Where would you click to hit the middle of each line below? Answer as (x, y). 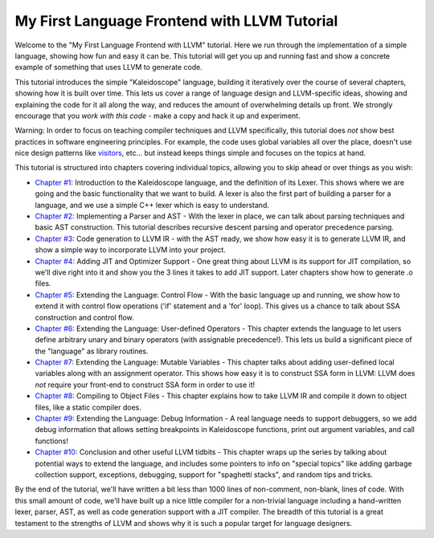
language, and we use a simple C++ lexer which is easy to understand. (152, 205)
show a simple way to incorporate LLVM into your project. (131, 250)
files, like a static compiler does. (88, 407)
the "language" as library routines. (92, 351)
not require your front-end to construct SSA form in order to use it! (145, 385)
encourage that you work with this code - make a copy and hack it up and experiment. (158, 116)
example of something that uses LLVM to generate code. (108, 67)
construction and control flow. (84, 317)
